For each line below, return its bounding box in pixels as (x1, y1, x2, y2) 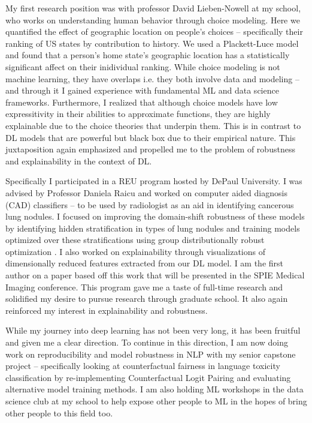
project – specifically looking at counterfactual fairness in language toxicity (5, 359, 280, 372)
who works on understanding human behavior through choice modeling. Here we (5, 13, 300, 26)
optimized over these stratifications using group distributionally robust (5, 233, 265, 246)
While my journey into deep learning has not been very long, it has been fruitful (5, 324, 301, 337)
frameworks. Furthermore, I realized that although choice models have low (5, 95, 278, 108)
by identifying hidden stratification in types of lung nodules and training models (5, 221, 300, 234)
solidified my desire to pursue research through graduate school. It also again (5, 292, 288, 305)
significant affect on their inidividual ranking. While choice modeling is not (5, 60, 280, 73)
